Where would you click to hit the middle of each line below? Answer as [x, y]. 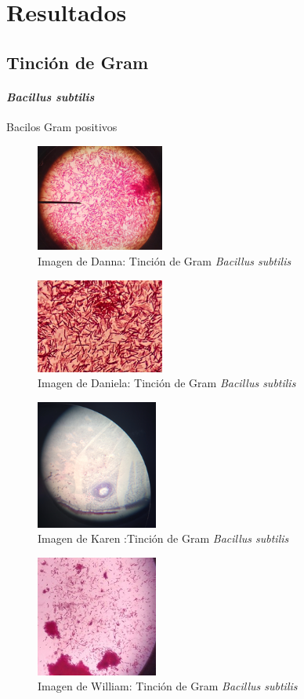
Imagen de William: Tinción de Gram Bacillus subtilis [168, 686]
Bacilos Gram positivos [62, 126]
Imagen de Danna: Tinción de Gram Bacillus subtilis [165, 261]
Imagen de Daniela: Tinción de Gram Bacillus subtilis [167, 383]
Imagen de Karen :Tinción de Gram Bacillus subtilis [163, 538]
